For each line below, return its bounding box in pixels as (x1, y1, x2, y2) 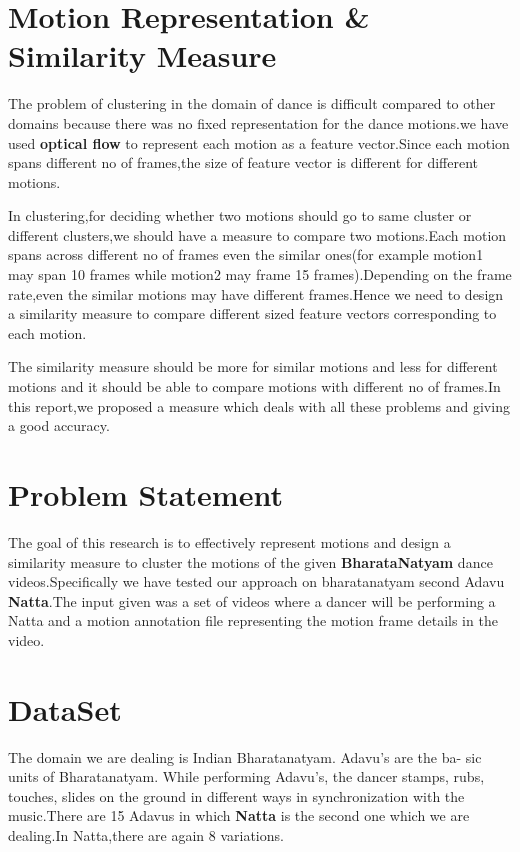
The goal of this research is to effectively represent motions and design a (8, 531, 451, 552)
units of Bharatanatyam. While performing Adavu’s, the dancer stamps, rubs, (8, 766, 485, 787)
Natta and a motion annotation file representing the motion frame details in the (8, 610, 498, 631)
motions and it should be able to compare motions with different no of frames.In (8, 376, 501, 397)
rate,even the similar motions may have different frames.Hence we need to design (8, 283, 504, 304)
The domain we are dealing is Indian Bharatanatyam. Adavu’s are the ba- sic (8, 746, 482, 767)
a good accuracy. (8, 415, 110, 436)
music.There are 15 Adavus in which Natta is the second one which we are (8, 805, 470, 826)
